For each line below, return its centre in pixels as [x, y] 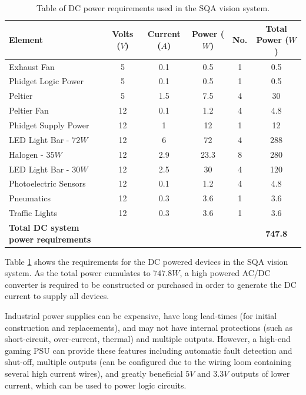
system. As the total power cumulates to [78, 273]
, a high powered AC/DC [225, 273]
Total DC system [44, 227]
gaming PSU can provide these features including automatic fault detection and [149, 350]
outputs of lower [261, 373]
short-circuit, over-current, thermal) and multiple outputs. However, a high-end [148, 339]
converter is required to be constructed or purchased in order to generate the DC [151, 284]
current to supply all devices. [57, 296]
